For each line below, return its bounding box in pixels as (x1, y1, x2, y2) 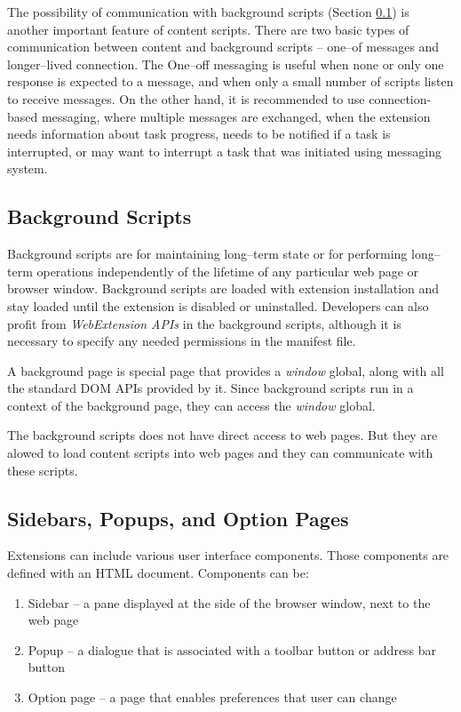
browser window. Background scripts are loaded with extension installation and (7, 279, 440, 298)
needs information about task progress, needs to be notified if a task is (7, 124, 391, 143)
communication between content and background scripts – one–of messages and (7, 37, 440, 56)
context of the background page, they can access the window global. (7, 396, 376, 414)
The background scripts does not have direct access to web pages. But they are (7, 426, 438, 444)
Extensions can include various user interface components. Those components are (7, 546, 449, 564)
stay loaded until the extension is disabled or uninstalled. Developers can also (7, 296, 429, 315)
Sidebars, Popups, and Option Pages (7, 504, 349, 532)
